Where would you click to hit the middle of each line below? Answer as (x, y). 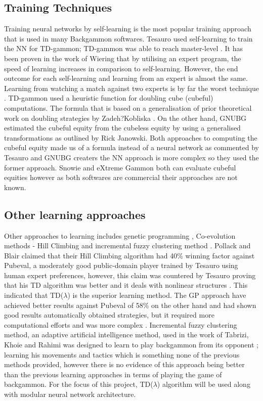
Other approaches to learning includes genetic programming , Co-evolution (120, 235)
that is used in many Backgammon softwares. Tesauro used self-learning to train (128, 38)
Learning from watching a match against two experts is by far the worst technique (131, 88)
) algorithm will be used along (204, 384)
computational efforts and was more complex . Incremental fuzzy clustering (121, 324)
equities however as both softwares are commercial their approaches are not (121, 177)
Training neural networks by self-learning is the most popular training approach (128, 29)
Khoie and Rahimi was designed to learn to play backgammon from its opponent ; (131, 345)
